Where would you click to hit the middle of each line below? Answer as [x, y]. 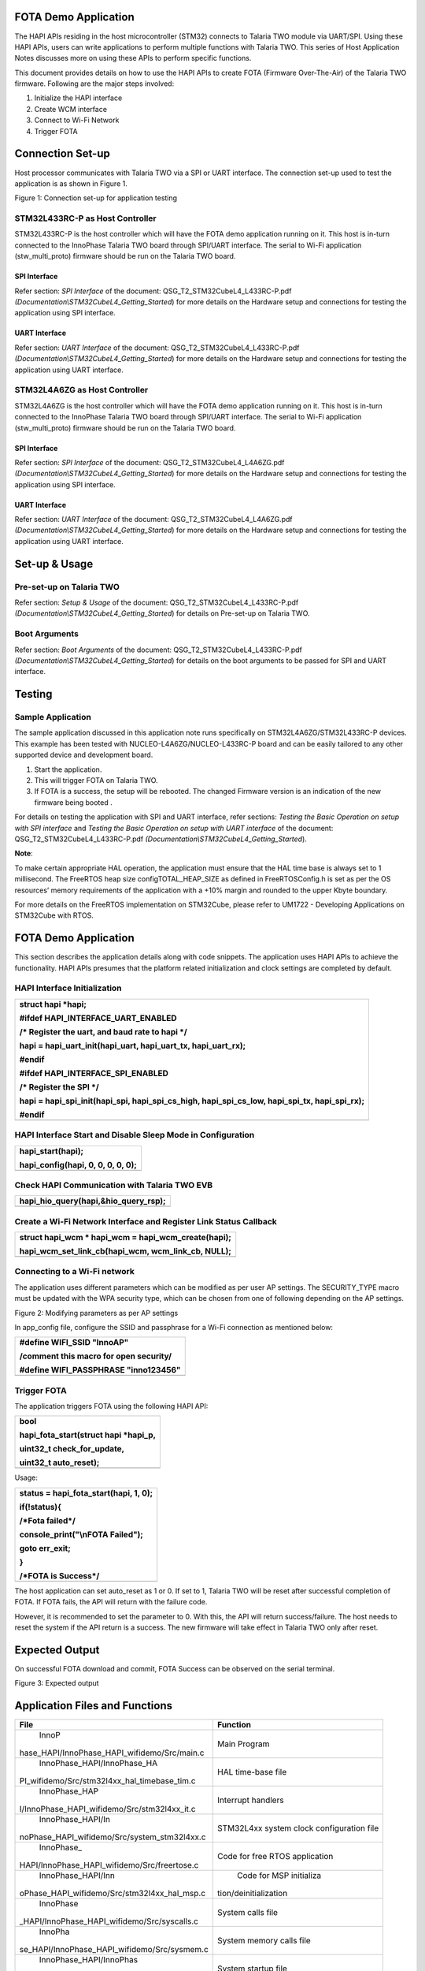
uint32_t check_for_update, [72, 1449]
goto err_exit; [45, 1548]
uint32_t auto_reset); [59, 1462]
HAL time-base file [252, 1772]
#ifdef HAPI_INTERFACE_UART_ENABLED [98, 1018]
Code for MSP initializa [279, 1876]
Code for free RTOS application [275, 1857]
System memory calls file [264, 1941]
